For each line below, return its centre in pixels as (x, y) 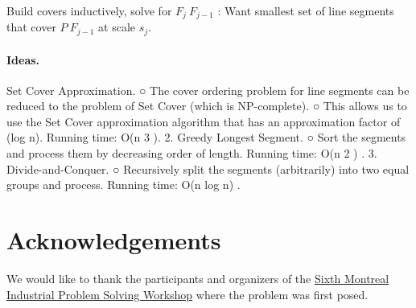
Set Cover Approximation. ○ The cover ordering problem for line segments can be (208, 90)
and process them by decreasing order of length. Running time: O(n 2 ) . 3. (192, 153)
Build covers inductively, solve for (89, 10)
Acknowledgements (114, 240)
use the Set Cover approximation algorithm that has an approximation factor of (204, 121)
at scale (117, 27)
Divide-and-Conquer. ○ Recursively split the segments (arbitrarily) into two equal (208, 168)
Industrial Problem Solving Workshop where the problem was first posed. (187, 294)
